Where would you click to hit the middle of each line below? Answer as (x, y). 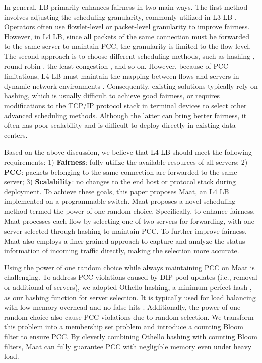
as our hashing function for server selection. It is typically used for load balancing (130, 297)
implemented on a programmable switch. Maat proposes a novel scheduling (120, 201)
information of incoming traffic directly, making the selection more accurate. (122, 250)
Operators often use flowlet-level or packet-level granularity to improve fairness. (127, 26)
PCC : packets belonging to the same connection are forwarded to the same (121, 171)
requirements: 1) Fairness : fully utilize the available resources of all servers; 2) (126, 161)
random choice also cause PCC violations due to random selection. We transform (129, 316)
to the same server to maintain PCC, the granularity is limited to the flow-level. (128, 46)
